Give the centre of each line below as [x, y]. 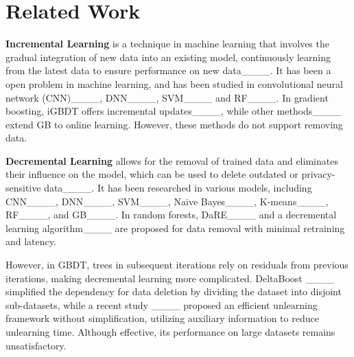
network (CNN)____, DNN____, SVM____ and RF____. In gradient [167, 97]
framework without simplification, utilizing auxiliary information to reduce [162, 318]
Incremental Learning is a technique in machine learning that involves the [167, 44]
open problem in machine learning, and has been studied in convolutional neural [174, 83]
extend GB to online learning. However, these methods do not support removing [174, 124]
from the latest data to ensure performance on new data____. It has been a [168, 70]
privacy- [318, 174]
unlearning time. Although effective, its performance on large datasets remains [170, 332]
